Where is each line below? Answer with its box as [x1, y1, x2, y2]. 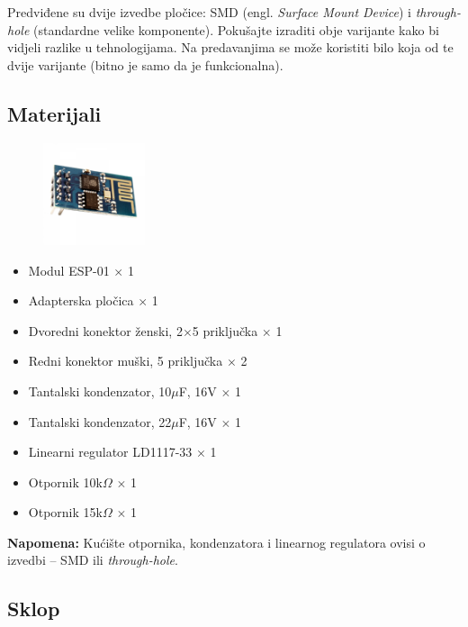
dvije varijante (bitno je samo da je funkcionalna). [7, 55, 283, 74]
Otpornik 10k [28, 472, 103, 491]
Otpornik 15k [28, 503, 103, 522]
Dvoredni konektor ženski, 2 [28, 321, 183, 340]
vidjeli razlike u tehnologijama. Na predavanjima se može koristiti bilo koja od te [7, 38, 454, 57]
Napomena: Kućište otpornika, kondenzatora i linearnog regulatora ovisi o [7, 532, 426, 551]
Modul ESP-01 [28, 260, 110, 279]
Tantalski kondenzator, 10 [28, 381, 172, 400]
